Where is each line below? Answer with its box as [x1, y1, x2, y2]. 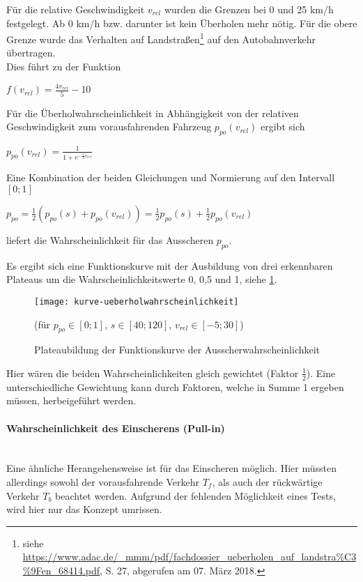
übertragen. [6, 45, 56, 60]
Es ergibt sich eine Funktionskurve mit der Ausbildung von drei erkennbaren [6, 258, 333, 273]
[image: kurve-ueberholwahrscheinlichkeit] [34, 296, 239, 307]
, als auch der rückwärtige [212, 474, 323, 489]
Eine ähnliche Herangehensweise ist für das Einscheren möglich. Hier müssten [6, 461, 337, 475]
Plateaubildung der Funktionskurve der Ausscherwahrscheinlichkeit [34, 342, 320, 357]
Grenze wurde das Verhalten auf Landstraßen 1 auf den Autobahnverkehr [6, 30, 316, 46]
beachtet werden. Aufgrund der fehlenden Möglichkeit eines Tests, [55, 488, 336, 503]
